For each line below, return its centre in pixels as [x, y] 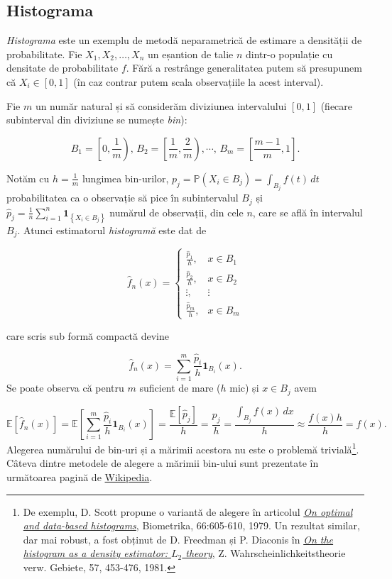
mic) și [244, 388]
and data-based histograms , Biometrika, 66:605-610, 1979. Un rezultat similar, [191, 525]
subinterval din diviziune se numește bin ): [97, 120]
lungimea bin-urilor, [125, 178]
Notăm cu [28, 178]
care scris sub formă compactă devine [88, 335]
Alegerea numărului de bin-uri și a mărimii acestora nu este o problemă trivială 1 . [183, 448]
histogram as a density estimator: [96, 553]
